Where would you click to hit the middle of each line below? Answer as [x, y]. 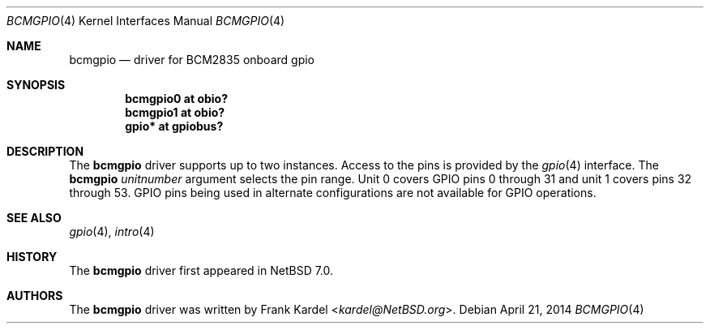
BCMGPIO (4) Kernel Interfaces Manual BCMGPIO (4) [146, 21]
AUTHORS [35, 296]
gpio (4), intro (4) [112, 231]
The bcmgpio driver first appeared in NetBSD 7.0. [201, 270]
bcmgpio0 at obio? [177, 99]
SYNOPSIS [36, 85]
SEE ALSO [34, 218]
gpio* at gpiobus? [174, 126]
